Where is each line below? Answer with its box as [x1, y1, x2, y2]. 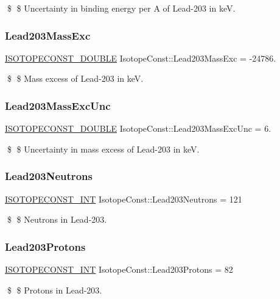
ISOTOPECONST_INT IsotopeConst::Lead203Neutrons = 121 [5, 192, 242, 205]
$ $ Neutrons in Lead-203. [7, 213, 107, 226]
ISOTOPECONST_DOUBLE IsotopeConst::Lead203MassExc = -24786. [5, 51, 276, 64]
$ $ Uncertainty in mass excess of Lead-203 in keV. [7, 142, 200, 155]
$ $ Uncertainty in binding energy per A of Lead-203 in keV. [7, 2, 236, 14]
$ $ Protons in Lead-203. [7, 283, 102, 296]
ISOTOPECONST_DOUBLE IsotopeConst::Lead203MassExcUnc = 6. [5, 122, 271, 135]
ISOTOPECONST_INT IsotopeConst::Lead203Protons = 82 [5, 263, 233, 276]
